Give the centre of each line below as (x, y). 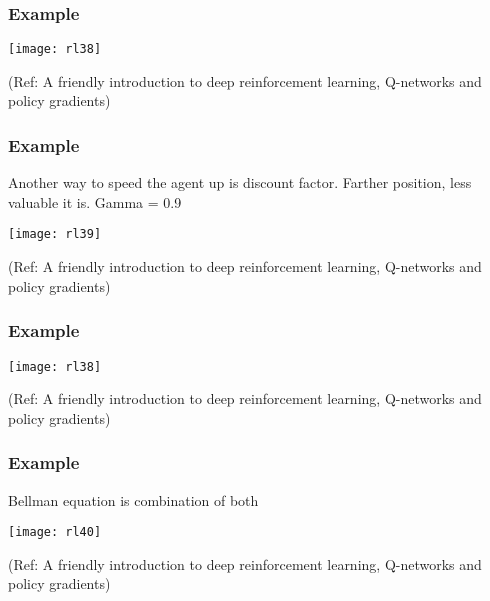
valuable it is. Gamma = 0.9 (95, 201)
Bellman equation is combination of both (133, 499)
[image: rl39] (55, 234)
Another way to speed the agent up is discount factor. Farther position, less (240, 182)
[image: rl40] (55, 532)
